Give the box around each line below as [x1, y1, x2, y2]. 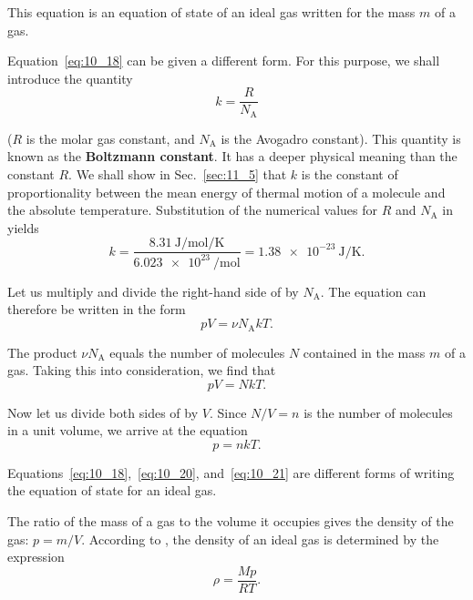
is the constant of [301, 165, 398, 184]
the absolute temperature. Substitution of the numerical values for [7, 200, 378, 219]
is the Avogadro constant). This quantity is [221, 128, 461, 147]
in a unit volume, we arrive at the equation [7, 421, 248, 440]
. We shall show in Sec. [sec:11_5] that [68, 165, 287, 184]
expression [7, 547, 65, 566]
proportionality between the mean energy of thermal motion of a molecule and [7, 182, 446, 201]
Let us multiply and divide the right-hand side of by [7, 281, 299, 300]
